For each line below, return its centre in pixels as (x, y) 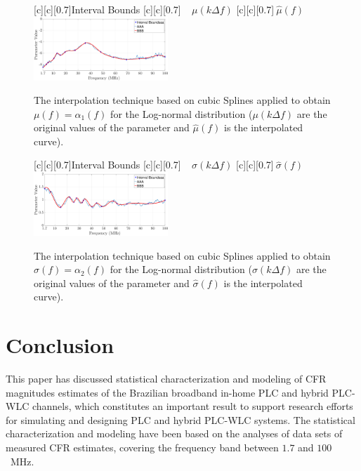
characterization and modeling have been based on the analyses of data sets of (174, 433)
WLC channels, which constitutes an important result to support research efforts (179, 406)
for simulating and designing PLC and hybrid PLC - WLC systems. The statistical (180, 419)
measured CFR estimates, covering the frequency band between (142, 447)
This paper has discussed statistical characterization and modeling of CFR (166, 379)
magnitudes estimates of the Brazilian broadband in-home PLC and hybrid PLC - (180, 392)
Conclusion (60, 345)
